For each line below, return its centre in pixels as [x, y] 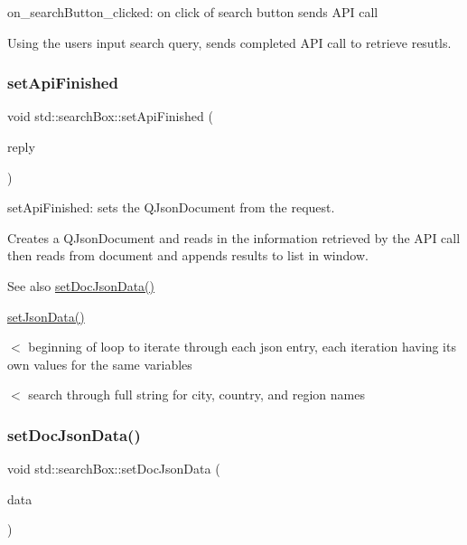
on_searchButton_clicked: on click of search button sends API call [193, 12]
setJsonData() [46, 316]
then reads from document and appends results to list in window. [188, 255]
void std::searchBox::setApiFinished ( [110, 116]
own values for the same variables [100, 364]
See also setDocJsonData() [81, 285]
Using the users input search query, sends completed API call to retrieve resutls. [229, 42]
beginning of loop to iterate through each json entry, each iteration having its [242, 347]
